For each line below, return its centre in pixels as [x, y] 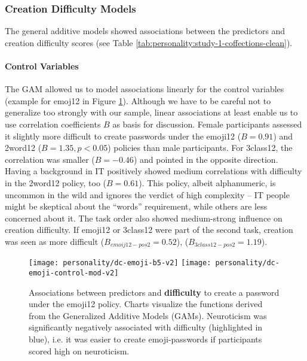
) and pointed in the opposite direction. [206, 159]
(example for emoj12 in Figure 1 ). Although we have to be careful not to [138, 100]
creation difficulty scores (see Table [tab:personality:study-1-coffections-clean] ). [149, 42]
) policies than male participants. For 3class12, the [200, 148]
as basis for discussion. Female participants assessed [207, 124]
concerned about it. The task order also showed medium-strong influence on [144, 218]
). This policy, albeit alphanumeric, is [207, 182]
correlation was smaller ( [50, 159]
